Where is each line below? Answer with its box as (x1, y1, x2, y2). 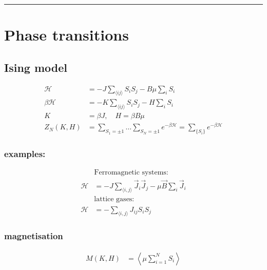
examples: (4, 147, 46, 160)
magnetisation (4, 229, 63, 242)
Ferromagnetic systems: (94, 169, 168, 177)
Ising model (4, 59, 67, 75)
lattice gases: (94, 196, 135, 203)
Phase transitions (4, 24, 129, 45)
